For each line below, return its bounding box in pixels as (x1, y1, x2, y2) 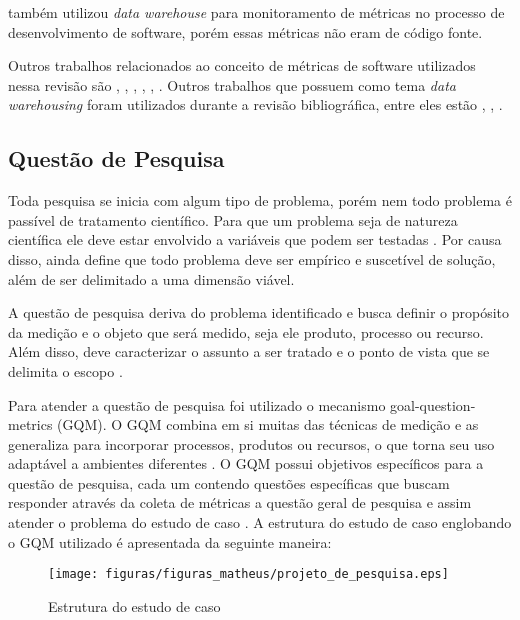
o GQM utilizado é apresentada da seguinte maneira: (8, 531, 332, 552)
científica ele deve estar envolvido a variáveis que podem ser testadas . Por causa (8, 229, 502, 250)
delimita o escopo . (8, 360, 123, 381)
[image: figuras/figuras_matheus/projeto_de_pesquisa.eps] (48, 567, 449, 582)
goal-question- (390, 394, 476, 415)
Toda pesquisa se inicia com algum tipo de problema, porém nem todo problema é (8, 190, 512, 211)
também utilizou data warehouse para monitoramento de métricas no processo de (8, 2, 505, 22)
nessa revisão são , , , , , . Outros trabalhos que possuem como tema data (8, 74, 456, 95)
